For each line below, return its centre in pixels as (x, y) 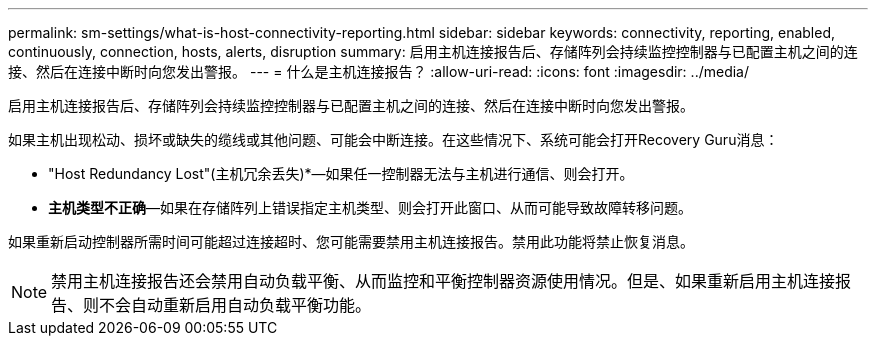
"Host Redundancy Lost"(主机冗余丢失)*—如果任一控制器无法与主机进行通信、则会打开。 (341, 173)
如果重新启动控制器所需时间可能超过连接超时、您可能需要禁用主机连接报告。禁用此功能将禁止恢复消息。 (351, 241)
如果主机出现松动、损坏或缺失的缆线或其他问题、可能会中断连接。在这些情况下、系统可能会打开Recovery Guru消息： (393, 139)
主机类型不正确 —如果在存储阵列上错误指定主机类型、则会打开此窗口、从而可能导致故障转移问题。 (370, 207)
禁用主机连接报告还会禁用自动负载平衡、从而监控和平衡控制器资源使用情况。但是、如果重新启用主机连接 (443, 281)
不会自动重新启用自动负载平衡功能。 (235, 305)
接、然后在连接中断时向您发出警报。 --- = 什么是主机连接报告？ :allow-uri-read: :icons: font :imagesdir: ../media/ (379, 71)
